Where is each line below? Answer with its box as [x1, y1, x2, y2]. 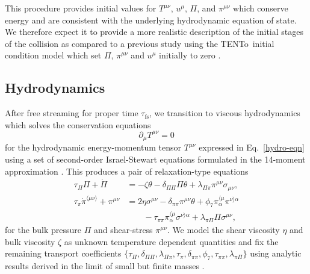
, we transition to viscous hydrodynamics [149, 107, 300, 119]
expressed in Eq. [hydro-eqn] [199, 141, 305, 154]
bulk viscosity [5, 235, 55, 248]
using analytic [250, 247, 302, 260]
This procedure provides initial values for [5, 2, 157, 14]
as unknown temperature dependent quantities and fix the [64, 235, 279, 248]
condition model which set [5, 49, 102, 61]
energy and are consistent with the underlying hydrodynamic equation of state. [5, 13, 297, 26]
